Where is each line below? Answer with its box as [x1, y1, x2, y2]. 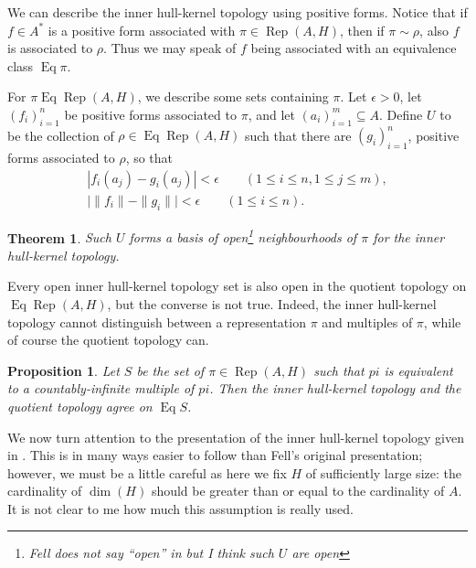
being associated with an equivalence [250, 38, 457, 58]
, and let [248, 104, 295, 123]
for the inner [373, 228, 445, 247]
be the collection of [7, 125, 114, 145]
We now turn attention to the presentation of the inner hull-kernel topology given [7, 427, 464, 446]
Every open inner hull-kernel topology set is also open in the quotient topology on [7, 276, 467, 295]
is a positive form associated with [48, 20, 236, 39]
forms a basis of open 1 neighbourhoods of [129, 225, 357, 247]
